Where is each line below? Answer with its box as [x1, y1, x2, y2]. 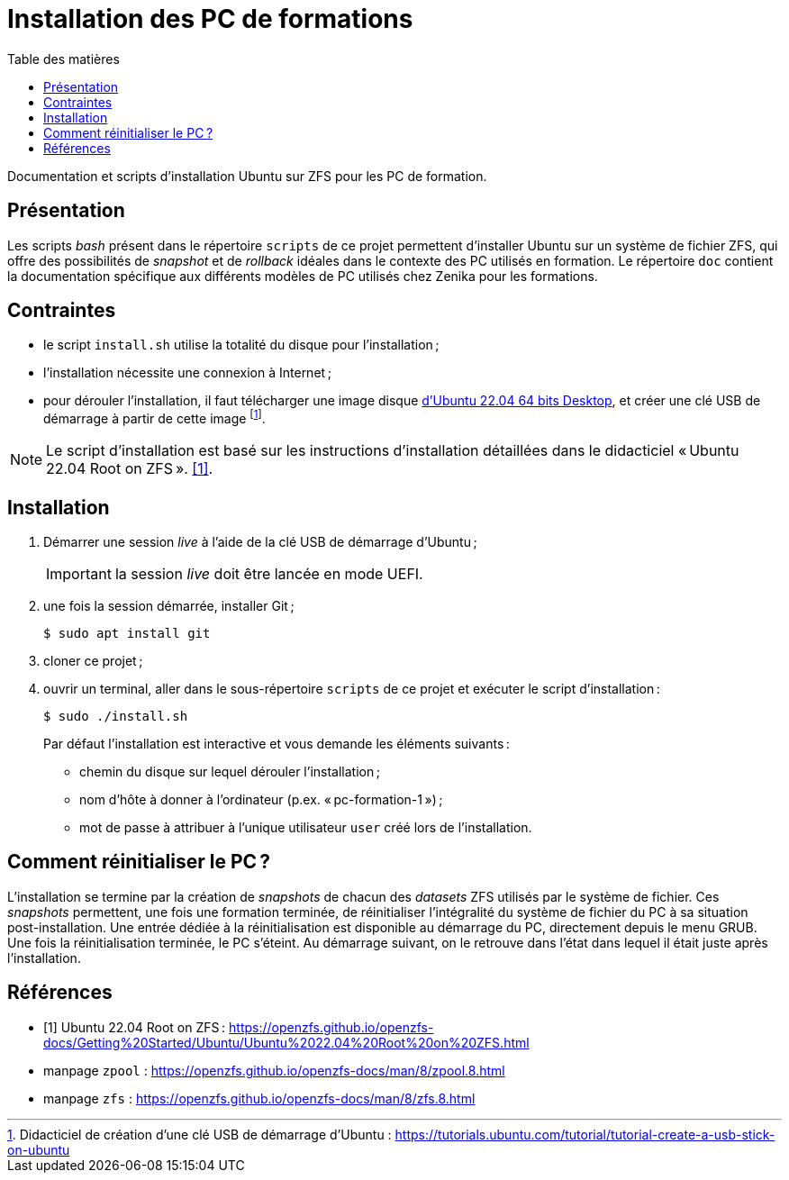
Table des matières [7, 50, 120, 67]
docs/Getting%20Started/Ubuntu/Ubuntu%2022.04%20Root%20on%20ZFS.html [43, 1034, 530, 1050]
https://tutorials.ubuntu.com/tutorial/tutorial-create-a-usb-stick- [394, 1126, 775, 1142]
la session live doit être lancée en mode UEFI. [114, 564, 423, 583]
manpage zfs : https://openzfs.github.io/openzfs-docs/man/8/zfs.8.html [43, 1090, 476, 1106]
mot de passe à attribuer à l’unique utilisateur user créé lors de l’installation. [79, 819, 532, 835]
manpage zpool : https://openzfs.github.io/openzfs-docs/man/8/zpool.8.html [43, 1062, 505, 1078]
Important [46, 564, 112, 583]
